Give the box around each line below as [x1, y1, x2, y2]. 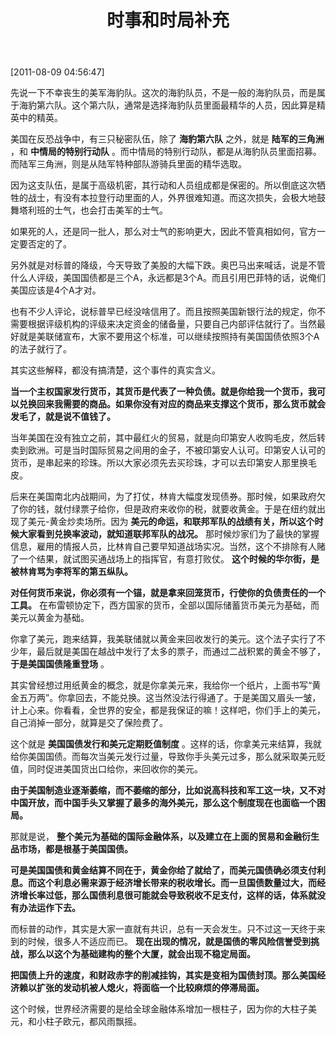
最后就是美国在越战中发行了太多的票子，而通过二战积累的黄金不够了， [36, 646, 326, 658]
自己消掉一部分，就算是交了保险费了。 [10, 717, 168, 729]
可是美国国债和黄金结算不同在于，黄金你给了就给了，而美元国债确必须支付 [10, 864, 317, 876]
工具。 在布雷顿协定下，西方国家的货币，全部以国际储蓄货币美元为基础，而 [10, 599, 320, 611]
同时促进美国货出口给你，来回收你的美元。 [27, 763, 203, 775]
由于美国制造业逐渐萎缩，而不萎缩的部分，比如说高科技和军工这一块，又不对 [10, 784, 326, 796]
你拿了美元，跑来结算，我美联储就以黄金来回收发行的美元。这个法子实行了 [10, 633, 317, 645]
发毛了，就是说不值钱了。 [10, 411, 116, 423]
